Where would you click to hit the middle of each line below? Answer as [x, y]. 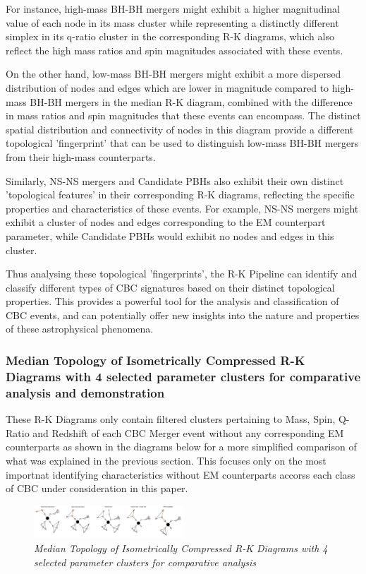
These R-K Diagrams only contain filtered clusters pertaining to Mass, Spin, [171, 419]
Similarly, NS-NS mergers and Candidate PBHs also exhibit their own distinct [175, 180]
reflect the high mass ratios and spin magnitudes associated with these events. [175, 50]
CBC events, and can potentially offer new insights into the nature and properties [183, 315]
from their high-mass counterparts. [81, 156]
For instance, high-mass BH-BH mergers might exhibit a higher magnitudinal [173, 8]
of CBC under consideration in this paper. [97, 488]
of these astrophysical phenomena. [80, 329]
